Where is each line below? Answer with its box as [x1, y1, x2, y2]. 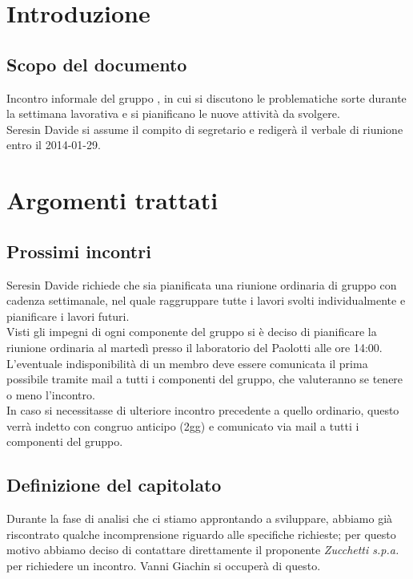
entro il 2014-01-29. [6, 136, 101, 153]
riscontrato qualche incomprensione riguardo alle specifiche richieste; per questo [6, 525, 396, 542]
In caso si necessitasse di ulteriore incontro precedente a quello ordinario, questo [6, 402, 399, 419]
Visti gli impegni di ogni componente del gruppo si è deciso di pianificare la [6, 323, 377, 340]
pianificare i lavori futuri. [6, 307, 130, 324]
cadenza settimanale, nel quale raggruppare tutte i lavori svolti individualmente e [6, 292, 406, 309]
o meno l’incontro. [6, 386, 95, 403]
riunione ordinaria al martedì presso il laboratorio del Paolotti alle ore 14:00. [6, 338, 383, 355]
